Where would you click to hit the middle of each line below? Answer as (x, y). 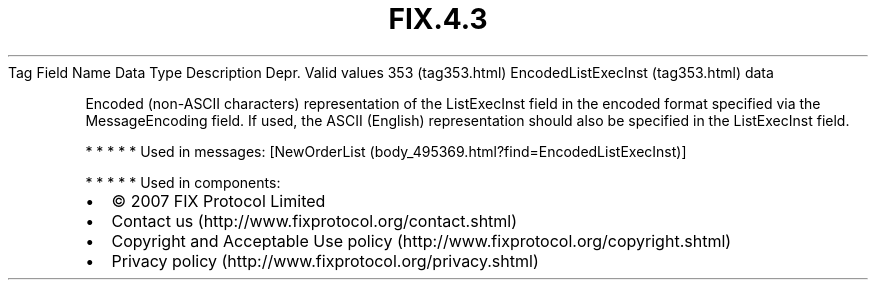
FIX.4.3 (438, 19)
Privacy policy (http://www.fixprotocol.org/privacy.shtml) (325, 260)
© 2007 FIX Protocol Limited (218, 200)
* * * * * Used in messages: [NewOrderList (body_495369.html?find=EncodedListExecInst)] (386, 151)
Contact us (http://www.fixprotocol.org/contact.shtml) (314, 220)
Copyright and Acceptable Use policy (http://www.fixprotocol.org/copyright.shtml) (421, 240)
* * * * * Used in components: (183, 182)
